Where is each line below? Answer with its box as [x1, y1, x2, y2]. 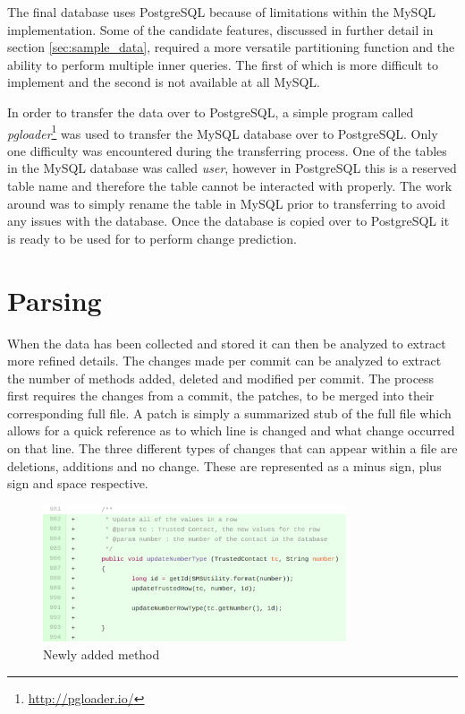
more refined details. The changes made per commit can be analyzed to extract [7, 351, 442, 370]
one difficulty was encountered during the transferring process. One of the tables [7, 141, 447, 159]
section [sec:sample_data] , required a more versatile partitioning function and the [7, 38, 455, 56]
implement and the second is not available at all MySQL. [7, 73, 320, 91]
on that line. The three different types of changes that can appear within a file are [7, 439, 458, 458]
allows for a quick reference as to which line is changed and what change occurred [7, 421, 455, 440]
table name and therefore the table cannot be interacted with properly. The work [7, 176, 452, 194]
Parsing [7, 281, 102, 318]
